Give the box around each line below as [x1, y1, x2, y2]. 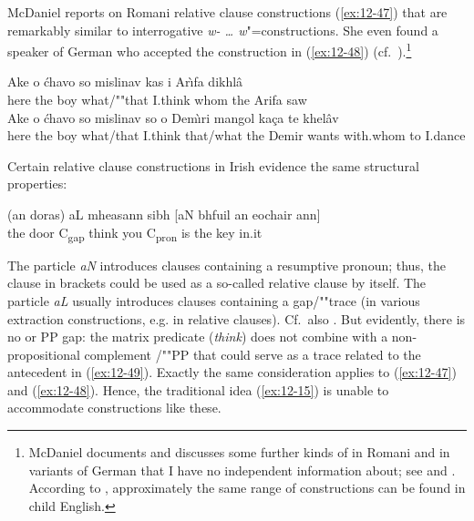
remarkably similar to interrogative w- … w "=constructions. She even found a [7, 20, 438, 39]
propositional [7, 344, 80, 363]
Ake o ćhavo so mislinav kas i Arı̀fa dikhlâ [7, 72, 243, 91]
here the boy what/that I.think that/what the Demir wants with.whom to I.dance [7, 126, 466, 145]
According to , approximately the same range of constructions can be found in [28, 478, 466, 497]
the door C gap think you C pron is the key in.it [7, 222, 263, 244]
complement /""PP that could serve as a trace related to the [84, 344, 421, 363]
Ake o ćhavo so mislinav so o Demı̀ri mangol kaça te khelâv [7, 107, 339, 127]
